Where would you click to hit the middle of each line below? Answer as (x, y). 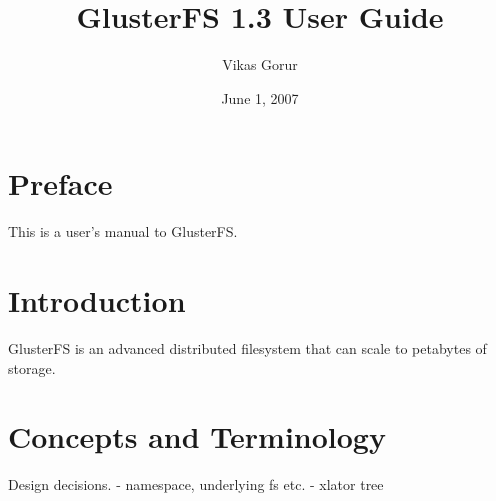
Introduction (97, 300)
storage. (32, 367)
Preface (60, 183)
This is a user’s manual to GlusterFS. (123, 231)
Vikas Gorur (260, 64)
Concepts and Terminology (197, 436)
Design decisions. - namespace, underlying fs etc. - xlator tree (196, 484)
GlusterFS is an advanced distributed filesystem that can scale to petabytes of (247, 347)
